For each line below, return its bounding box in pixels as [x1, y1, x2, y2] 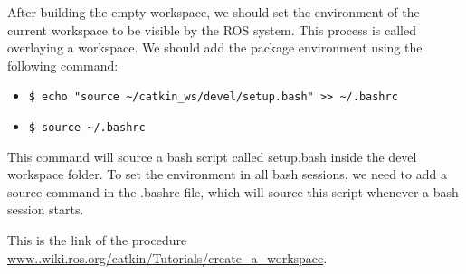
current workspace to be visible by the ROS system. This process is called [7, 20, 417, 39]
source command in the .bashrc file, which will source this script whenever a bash [7, 182, 459, 201]
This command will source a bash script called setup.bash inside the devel [7, 146, 417, 165]
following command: [7, 55, 119, 74]
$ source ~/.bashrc [28, 121, 146, 135]
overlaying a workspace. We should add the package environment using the [7, 38, 423, 57]
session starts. [7, 200, 84, 219]
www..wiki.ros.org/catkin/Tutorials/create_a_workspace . [7, 248, 328, 267]
